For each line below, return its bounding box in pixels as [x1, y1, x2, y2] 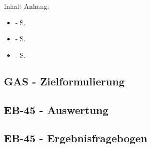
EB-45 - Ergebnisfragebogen [4, 131, 148, 146]
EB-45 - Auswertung [4, 102, 109, 117]
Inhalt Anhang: [4, 1, 49, 11]
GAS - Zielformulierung [4, 73, 125, 88]
